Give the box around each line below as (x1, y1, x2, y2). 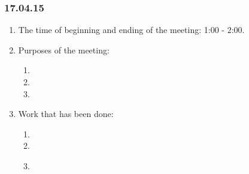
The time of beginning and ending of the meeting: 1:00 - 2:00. (18, 23, 245, 36)
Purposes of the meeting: (18, 43, 110, 56)
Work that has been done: (18, 107, 114, 120)
